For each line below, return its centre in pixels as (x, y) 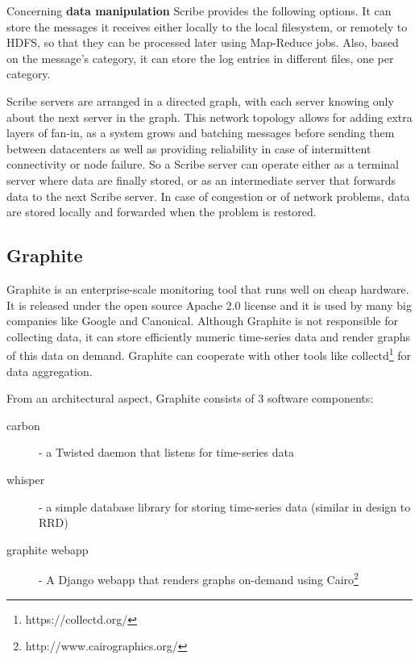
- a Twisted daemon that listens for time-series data (166, 452)
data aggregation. (50, 371)
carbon (23, 425)
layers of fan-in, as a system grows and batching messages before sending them (201, 133)
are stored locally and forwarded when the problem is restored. (162, 212)
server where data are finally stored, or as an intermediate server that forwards (201, 180)
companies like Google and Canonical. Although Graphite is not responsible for (202, 321)
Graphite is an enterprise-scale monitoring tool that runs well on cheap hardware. (208, 288)
